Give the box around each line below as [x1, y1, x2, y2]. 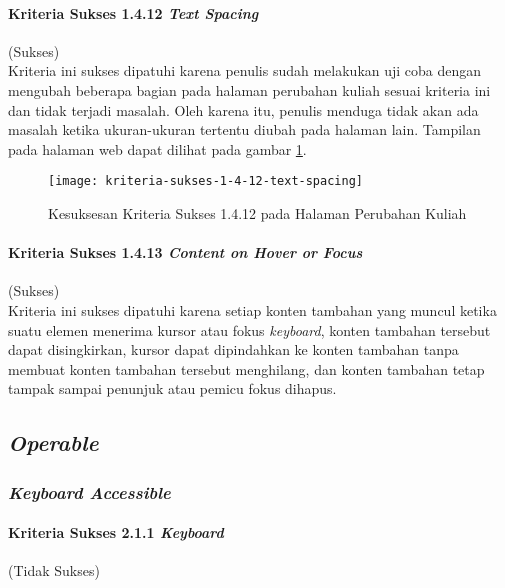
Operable [8, 427, 99, 458]
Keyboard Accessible [8, 479, 171, 504]
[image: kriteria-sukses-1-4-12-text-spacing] [48, 174, 363, 189]
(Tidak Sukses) [8, 560, 100, 581]
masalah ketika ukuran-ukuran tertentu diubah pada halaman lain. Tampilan [8, 119, 481, 140]
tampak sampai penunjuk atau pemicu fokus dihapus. [8, 378, 337, 399]
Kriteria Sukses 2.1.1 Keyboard [8, 522, 224, 543]
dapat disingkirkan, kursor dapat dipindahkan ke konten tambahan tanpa [8, 339, 459, 360]
